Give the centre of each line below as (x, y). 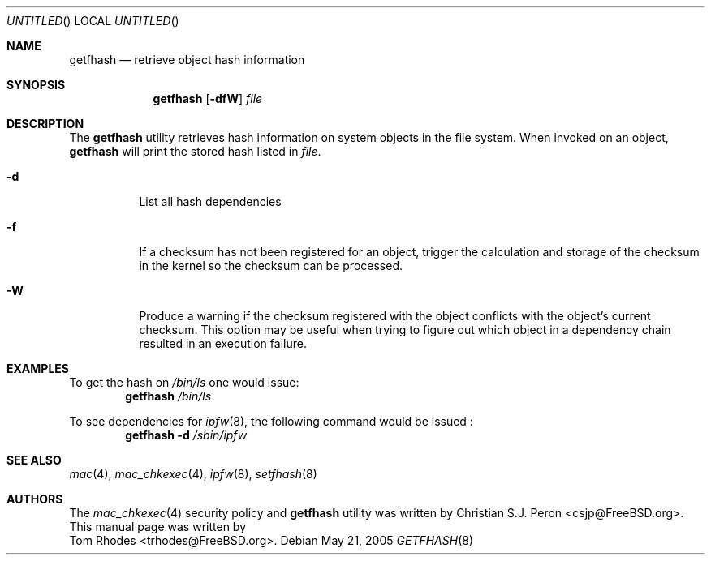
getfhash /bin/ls (168, 396)
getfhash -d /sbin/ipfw (186, 435)
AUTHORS (35, 499)
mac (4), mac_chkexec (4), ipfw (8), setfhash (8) (193, 474)
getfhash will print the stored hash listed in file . (195, 151)
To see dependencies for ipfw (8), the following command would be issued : (271, 421)
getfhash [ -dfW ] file (208, 98)
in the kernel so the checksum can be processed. (271, 266)
